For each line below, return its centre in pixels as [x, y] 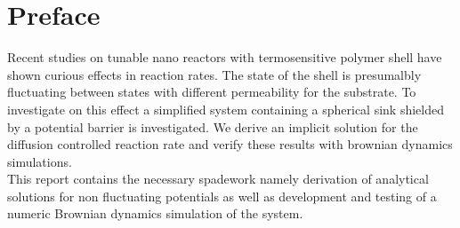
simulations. [40, 161]
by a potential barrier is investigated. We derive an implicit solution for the [213, 126]
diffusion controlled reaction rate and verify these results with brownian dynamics [230, 144]
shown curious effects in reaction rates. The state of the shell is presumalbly [214, 74]
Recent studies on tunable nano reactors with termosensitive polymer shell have [225, 57]
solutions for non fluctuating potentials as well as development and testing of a [222, 196]
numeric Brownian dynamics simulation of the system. [155, 213]
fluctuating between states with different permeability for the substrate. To [212, 92]
